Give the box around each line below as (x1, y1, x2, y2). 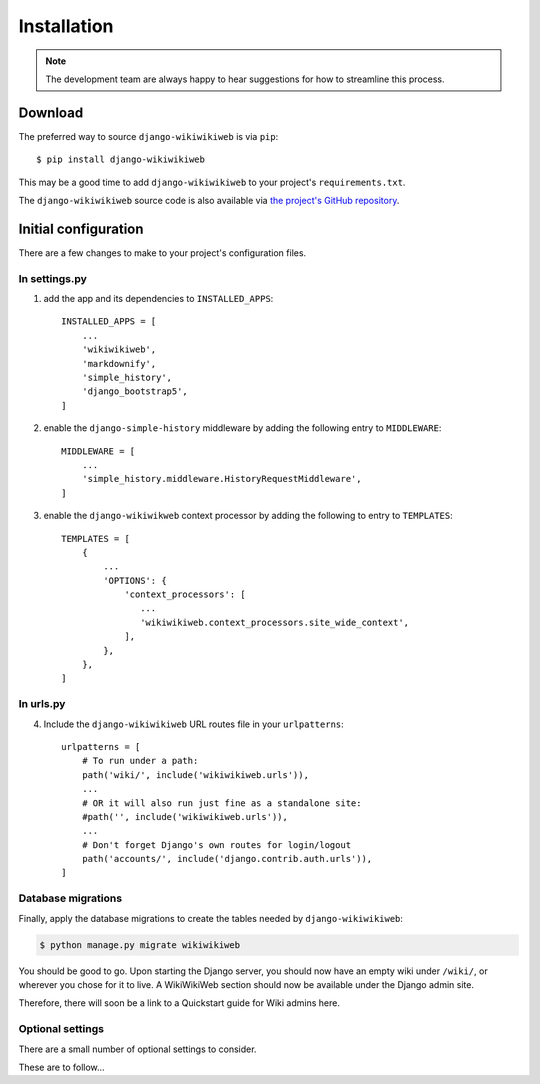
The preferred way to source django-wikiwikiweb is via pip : (18, 130, 279, 142)
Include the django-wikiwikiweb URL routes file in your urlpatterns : (43, 718, 344, 730)
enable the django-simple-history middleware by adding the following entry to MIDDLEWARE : (43, 422, 442, 434)
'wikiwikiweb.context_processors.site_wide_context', (140, 616, 410, 628)
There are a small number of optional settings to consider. (18, 1043, 257, 1055)
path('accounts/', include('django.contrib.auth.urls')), (81, 853, 373, 865)
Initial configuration (18, 220, 144, 237)
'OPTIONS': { (103, 575, 167, 586)
